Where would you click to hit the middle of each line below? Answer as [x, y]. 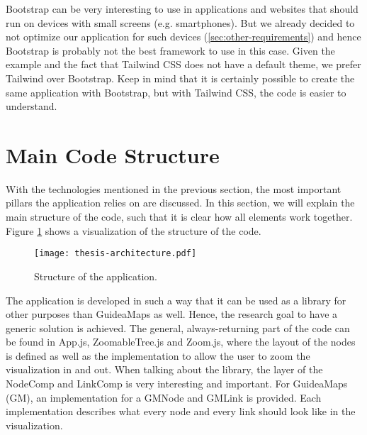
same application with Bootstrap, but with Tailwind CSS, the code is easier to [176, 92]
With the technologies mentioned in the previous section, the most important [174, 188]
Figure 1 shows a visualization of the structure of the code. [134, 230]
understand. [32, 106]
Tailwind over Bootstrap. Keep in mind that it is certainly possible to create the [180, 78]
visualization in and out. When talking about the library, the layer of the [164, 369]
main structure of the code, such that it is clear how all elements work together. [179, 217]
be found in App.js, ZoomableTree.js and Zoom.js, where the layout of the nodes [181, 342]
